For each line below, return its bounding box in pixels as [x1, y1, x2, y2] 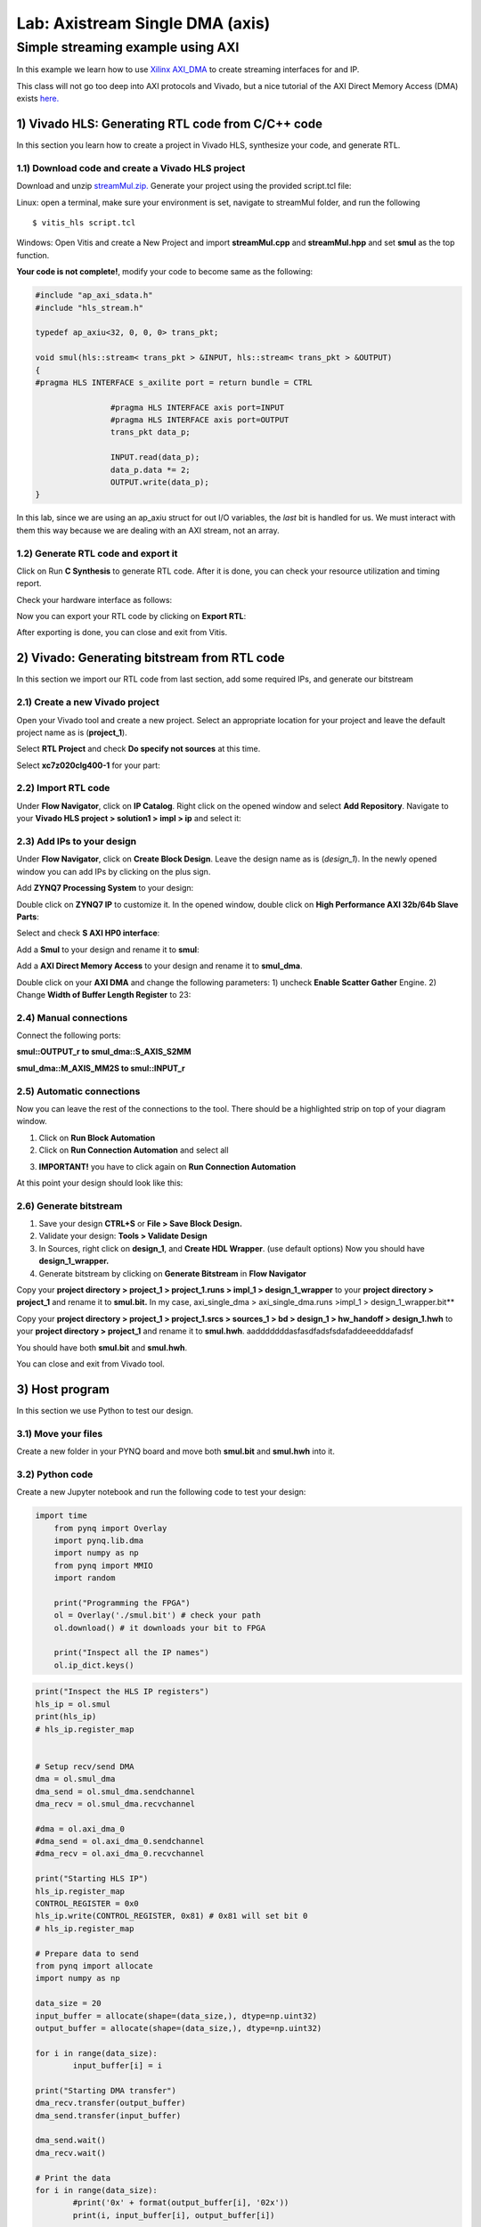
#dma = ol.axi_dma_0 [35, 1823, 125, 1834]
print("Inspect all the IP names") [53, 1648, 209, 1658]
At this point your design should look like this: [16, 1177, 183, 1188]
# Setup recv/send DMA [35, 1761, 135, 1772]
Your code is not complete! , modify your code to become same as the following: [16, 266, 314, 277]
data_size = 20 [35, 1998, 102, 2009]
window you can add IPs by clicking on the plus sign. [16, 866, 211, 877]
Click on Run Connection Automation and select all [38, 1145, 229, 1155]
